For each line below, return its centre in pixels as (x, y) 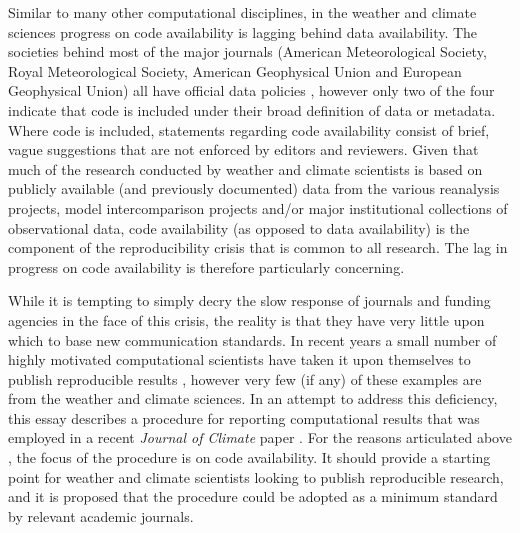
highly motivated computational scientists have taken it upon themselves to (239, 359)
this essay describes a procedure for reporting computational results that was (244, 417)
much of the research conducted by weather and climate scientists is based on (245, 168)
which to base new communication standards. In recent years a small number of (252, 339)
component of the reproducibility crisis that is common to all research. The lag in (258, 247)
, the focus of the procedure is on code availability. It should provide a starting (249, 457)
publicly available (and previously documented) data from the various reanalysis (254, 188)
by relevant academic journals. (101, 515)
